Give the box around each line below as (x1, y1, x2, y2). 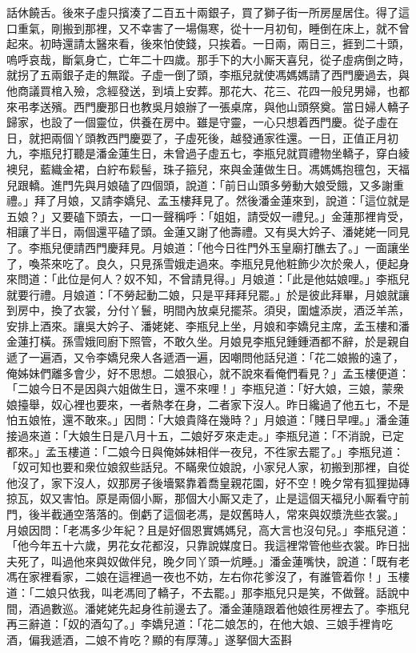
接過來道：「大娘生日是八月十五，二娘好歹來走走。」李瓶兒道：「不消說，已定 (6, 427, 404, 444)
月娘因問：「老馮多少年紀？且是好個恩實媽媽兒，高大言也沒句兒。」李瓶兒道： (6, 521, 410, 538)
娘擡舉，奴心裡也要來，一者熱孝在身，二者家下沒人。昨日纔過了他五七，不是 (6, 395, 410, 412)
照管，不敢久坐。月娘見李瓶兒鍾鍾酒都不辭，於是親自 (129, 333, 410, 350)
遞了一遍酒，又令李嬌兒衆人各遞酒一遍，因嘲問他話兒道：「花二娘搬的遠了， (6, 349, 404, 366)
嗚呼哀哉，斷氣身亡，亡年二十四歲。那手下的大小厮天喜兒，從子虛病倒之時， (6, 50, 410, 67)
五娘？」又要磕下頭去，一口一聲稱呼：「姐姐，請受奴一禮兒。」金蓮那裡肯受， (6, 207, 410, 224)
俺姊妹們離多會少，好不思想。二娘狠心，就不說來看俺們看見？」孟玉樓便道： (6, 364, 410, 381)
